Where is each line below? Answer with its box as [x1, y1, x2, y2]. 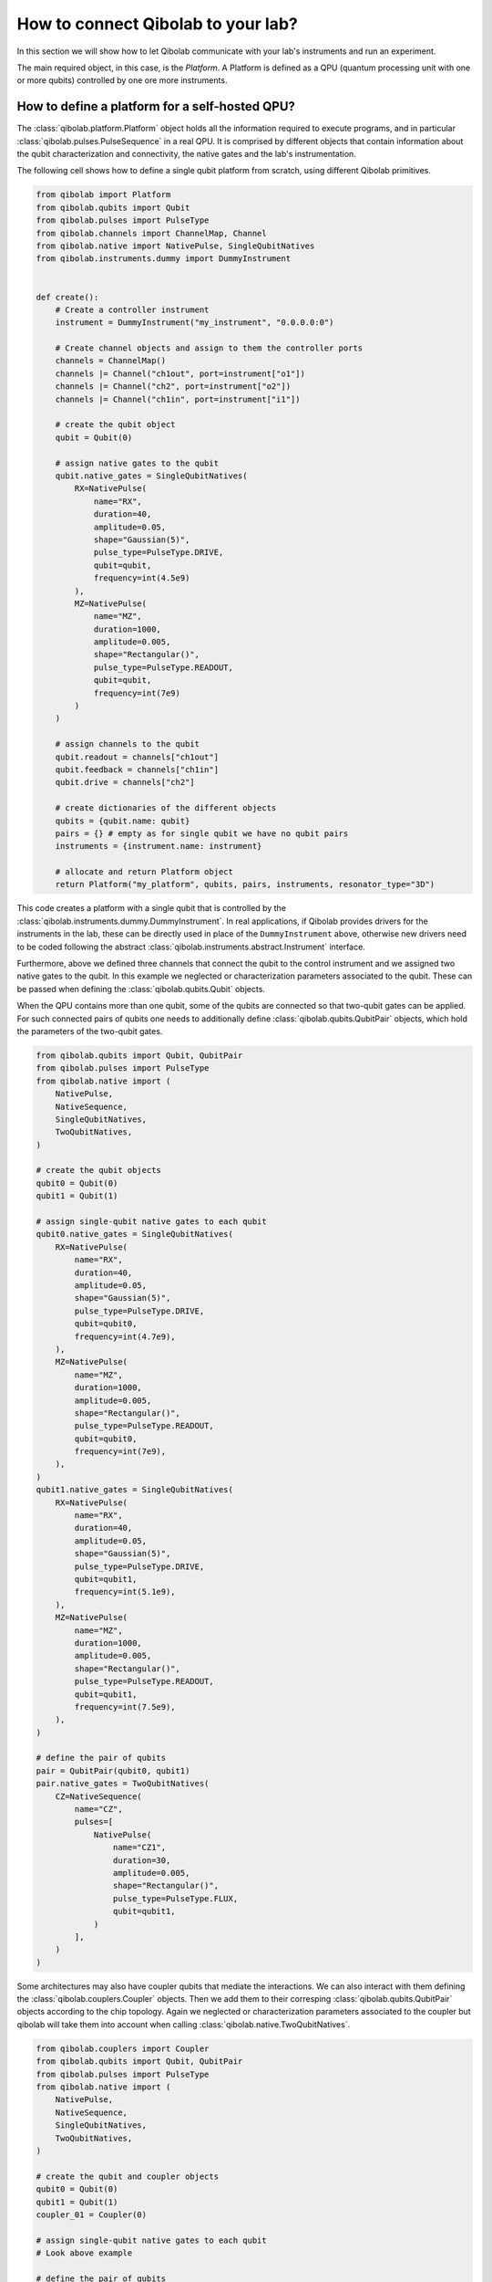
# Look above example [36, 2248, 133, 2258]
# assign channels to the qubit [55, 739, 200, 749]
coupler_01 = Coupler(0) [36, 2209, 148, 2220]
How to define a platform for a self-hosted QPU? [16, 99, 296, 114]
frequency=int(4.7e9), [74, 1331, 177, 1342]
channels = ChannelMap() [55, 356, 167, 366]
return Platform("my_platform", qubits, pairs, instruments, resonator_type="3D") [55, 879, 436, 890]
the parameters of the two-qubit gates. [16, 1025, 163, 1036]
